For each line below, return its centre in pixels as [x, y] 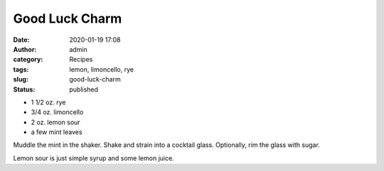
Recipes [81, 60]
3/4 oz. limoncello [57, 112]
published [84, 89]
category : [28, 60]
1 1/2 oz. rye [48, 102]
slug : [21, 79]
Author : [25, 49]
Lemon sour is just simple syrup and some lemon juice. [94, 158]
